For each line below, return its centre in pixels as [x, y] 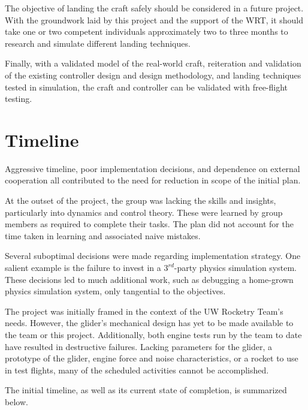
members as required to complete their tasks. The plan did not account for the [149, 224]
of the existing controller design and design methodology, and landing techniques [153, 75]
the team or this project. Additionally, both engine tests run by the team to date [153, 334]
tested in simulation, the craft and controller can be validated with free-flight [147, 87]
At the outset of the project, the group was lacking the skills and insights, [141, 201]
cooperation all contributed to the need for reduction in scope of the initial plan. [153, 180]
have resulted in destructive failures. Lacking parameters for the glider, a [139, 346]
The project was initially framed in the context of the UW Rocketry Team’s [144, 311]
